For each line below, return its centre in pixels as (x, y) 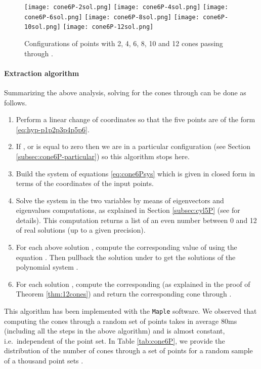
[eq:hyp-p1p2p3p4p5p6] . (53, 129)
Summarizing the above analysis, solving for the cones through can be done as (125, 92)
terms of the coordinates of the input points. (85, 183)
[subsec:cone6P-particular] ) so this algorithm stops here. (103, 156)
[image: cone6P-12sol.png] (108, 27)
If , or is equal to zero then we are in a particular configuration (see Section (133, 146)
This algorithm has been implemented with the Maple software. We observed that (130, 311)
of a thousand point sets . (44, 361)
